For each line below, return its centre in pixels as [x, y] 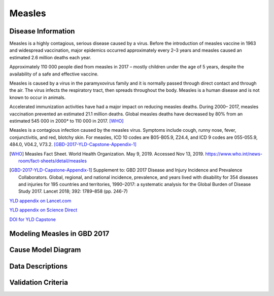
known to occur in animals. [38, 97]
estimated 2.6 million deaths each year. [50, 57]
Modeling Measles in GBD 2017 [59, 234]
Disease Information [42, 31]
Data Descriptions [39, 266]
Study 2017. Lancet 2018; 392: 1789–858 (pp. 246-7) [73, 191]
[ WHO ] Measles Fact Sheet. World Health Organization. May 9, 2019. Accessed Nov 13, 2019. [107, 154]
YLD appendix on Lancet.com [40, 201]
